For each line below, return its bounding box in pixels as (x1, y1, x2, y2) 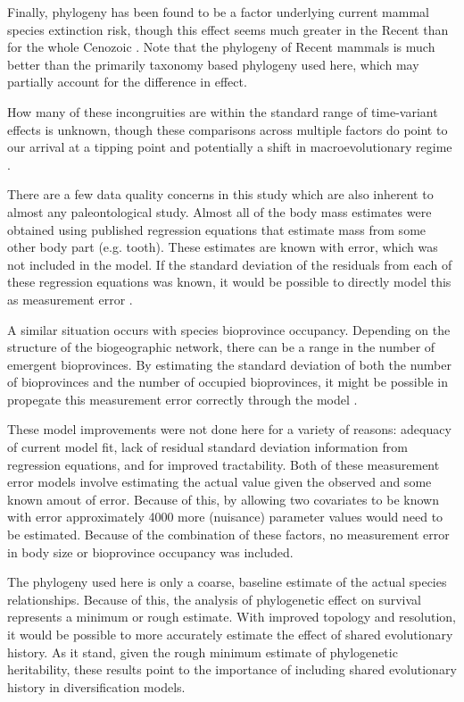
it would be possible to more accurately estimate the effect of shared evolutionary (7, 625, 453, 643)
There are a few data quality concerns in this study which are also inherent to (7, 185, 434, 204)
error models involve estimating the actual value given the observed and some (7, 472, 432, 491)
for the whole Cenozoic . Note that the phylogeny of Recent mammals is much (7, 38, 435, 56)
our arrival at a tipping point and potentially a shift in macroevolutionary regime (7, 138, 452, 156)
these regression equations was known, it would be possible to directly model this (7, 272, 452, 291)
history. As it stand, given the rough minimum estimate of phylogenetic (7, 642, 398, 661)
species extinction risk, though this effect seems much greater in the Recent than (7, 20, 449, 38)
